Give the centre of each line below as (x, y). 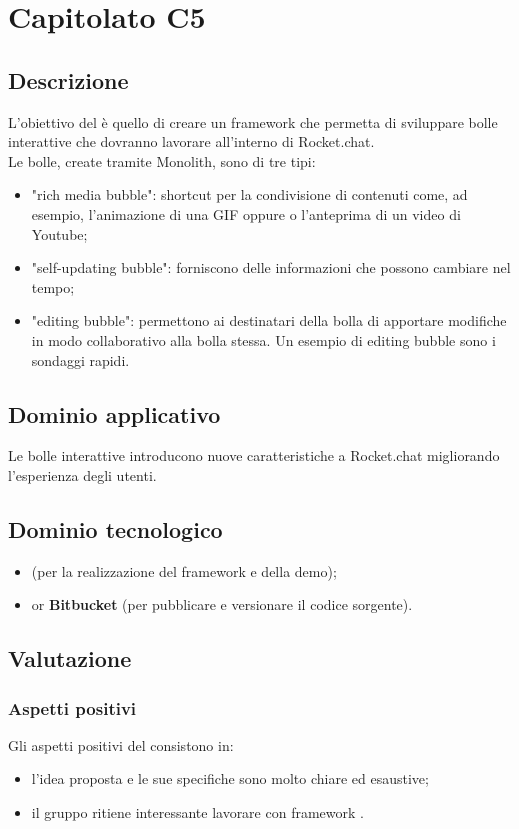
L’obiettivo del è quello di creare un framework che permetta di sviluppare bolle (253, 121)
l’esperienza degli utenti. (82, 474)
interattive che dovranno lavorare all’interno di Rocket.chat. (191, 141)
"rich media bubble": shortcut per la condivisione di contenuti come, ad (249, 194)
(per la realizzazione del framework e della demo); (184, 570)
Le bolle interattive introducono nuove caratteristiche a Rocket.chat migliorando (254, 455)
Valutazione (70, 658)
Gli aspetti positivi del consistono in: (121, 744)
